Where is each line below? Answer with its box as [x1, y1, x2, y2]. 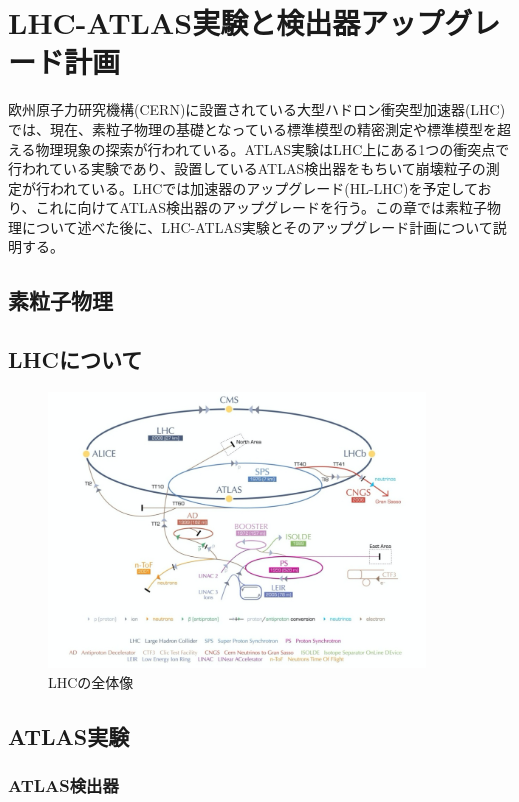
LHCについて [8, 344, 143, 375]
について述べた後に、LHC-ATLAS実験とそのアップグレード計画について [21, 216, 493, 237]
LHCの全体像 [48, 672, 134, 693]
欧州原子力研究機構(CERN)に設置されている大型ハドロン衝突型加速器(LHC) [8, 99, 506, 120]
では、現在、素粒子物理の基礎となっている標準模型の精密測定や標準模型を [8, 118, 497, 139]
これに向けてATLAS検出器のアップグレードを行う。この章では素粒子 [35, 197, 488, 218]
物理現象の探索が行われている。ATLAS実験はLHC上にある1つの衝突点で [35, 138, 510, 159]
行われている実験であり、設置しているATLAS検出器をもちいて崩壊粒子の [8, 158, 486, 179]
